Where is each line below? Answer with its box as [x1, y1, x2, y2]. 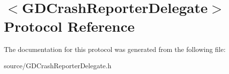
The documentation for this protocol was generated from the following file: [4, 44, 226, 54]
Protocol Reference [4, 16, 135, 36]
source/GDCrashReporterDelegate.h [4, 60, 112, 70]
